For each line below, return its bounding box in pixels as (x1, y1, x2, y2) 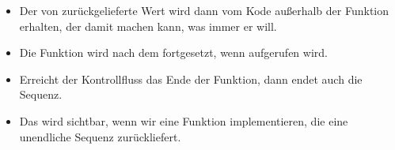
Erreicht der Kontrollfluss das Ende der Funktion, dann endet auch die (19, 70, 363, 87)
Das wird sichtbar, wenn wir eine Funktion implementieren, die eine (19, 112, 348, 129)
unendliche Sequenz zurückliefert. (19, 128, 181, 144)
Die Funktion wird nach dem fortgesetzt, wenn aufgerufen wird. (19, 44, 328, 61)
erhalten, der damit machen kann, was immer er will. (19, 17, 277, 34)
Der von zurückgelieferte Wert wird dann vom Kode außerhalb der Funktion (19, 2, 389, 18)
